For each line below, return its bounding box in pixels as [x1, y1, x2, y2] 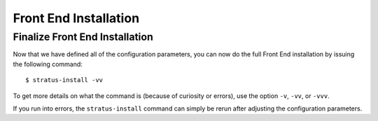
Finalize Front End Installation [13, 31, 153, 43]
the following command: [13, 60, 83, 68]
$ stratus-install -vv [25, 76, 104, 84]
